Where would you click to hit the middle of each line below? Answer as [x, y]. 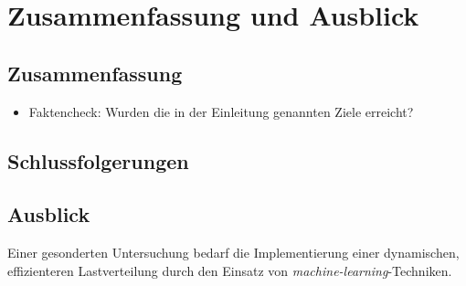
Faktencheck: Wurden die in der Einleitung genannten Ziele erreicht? [221, 111]
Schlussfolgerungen [98, 160]
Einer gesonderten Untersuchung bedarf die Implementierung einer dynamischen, [233, 253]
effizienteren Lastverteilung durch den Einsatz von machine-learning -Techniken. [230, 270]
